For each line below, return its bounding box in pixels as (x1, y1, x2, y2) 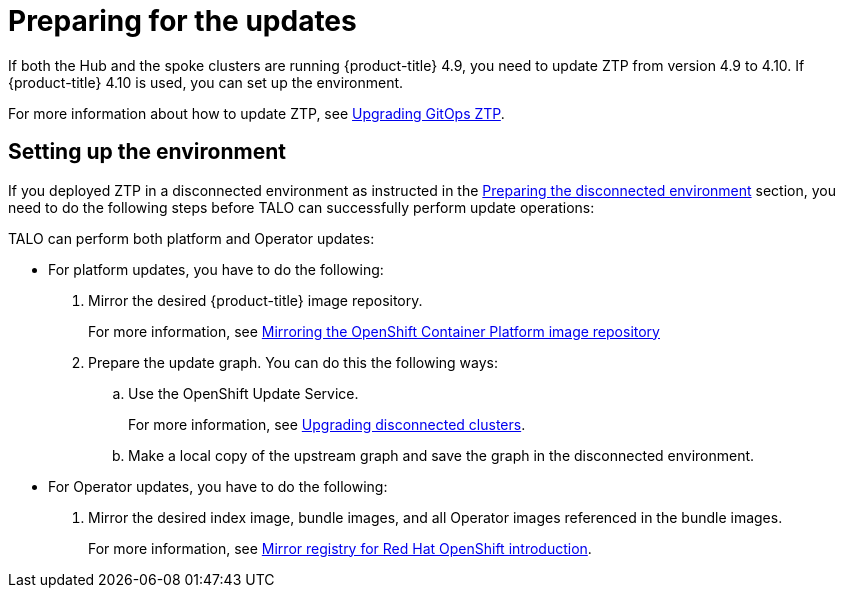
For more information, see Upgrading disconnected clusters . (128, 415, 526, 433)
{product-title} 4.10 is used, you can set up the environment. (8, 73, 404, 91)
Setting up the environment (8, 139, 286, 165)
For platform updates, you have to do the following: (48, 260, 384, 278)
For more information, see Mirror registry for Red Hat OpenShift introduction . (88, 539, 592, 557)
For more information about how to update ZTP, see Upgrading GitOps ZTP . (8, 104, 505, 122)
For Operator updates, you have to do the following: (48, 477, 388, 495)
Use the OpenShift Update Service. (128, 384, 359, 402)
